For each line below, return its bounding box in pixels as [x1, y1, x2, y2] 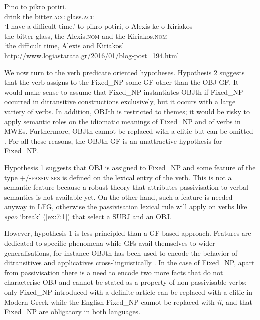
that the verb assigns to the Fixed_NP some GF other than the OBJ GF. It [4, 77, 239, 87]
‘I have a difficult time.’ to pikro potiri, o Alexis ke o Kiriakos [4, 21, 193, 31]
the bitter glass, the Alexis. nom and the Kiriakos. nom [4, 30, 167, 41]
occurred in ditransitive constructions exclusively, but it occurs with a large [4, 96, 236, 107]
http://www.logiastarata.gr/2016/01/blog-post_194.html [4, 50, 179, 60]
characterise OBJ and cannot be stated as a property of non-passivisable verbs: [4, 277, 247, 287]
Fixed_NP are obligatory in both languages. [4, 306, 141, 317]
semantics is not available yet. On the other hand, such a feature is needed [4, 191, 233, 202]
